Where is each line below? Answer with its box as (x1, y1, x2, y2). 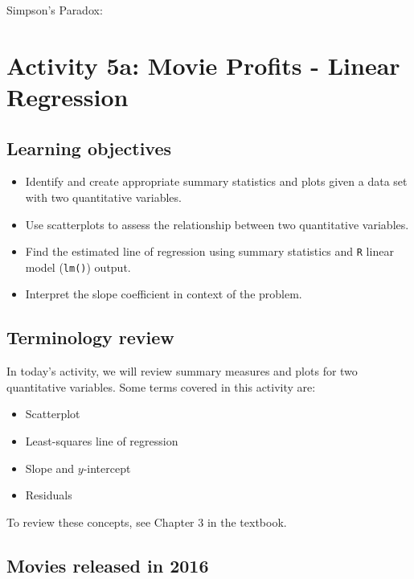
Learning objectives (6, 135, 172, 160)
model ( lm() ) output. (25, 258, 131, 275)
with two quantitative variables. (25, 188, 182, 205)
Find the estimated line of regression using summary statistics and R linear (25, 243, 394, 260)
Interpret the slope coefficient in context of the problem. (25, 285, 302, 302)
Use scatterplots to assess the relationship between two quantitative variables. (25, 216, 409, 232)
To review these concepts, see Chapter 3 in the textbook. (6, 513, 287, 530)
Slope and (25, 459, 75, 476)
